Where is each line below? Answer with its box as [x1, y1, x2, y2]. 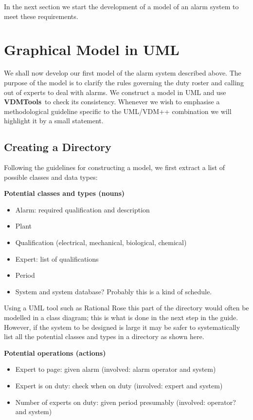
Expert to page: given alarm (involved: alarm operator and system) [15, 364, 216, 374]
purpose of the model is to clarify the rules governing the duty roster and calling [4, 77, 244, 87]
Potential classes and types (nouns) [4, 188, 125, 198]
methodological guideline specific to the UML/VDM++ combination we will [4, 106, 232, 116]
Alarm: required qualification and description [15, 204, 150, 214]
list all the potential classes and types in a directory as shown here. [4, 331, 204, 342]
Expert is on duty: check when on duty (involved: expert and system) [15, 380, 223, 390]
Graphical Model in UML [4, 39, 180, 59]
